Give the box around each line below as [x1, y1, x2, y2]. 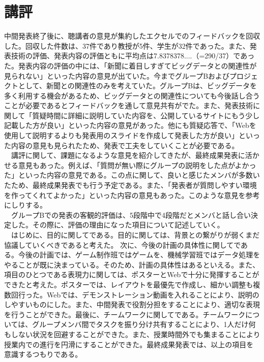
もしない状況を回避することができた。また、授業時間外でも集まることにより [4, 328, 260, 339]
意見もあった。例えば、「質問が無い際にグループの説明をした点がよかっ [18, 159, 256, 170]
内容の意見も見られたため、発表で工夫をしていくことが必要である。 [11, 140, 239, 150]
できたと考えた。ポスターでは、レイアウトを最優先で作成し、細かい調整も [4, 279, 253, 289]
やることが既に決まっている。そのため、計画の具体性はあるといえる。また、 [4, 259, 260, 270]
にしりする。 [4, 200, 47, 210]
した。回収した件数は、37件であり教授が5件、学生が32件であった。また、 [4, 40, 250, 51]
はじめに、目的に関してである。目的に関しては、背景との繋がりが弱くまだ [11, 229, 260, 240]
